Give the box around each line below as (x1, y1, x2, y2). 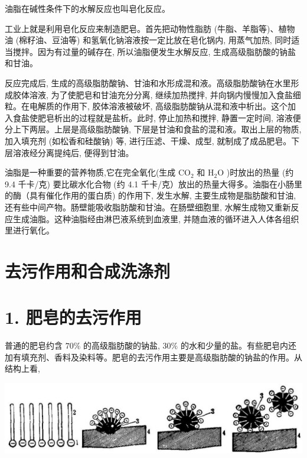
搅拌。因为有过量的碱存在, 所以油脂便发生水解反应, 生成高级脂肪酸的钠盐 (12, 45, 296, 57)
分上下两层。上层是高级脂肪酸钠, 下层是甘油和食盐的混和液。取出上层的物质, (5, 123, 302, 135)
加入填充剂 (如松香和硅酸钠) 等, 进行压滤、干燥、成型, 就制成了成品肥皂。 (5, 134, 292, 147)
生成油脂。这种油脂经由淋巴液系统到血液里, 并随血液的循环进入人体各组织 (12, 212, 299, 225)
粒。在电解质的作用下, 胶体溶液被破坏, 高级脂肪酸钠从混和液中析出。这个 (5, 100, 288, 112)
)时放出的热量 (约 (226, 166, 294, 178)
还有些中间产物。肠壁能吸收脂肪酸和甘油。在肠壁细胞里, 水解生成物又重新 (5, 200, 291, 213)
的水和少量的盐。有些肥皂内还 (180, 339, 296, 352)
